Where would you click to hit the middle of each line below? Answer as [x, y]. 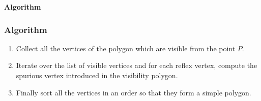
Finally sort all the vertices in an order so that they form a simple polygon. [134, 92]
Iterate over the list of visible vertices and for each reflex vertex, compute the [137, 65]
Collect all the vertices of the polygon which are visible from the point [126, 48]
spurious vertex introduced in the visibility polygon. [97, 75]
